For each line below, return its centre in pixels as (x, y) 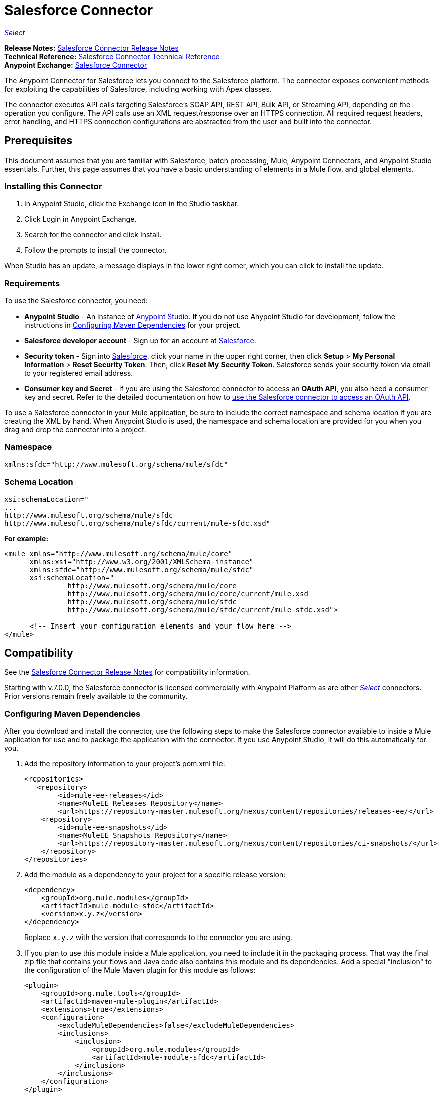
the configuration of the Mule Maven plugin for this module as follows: (140, 970)
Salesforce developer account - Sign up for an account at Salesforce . (140, 341)
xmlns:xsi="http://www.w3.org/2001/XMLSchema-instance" (141, 562)
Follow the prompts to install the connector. (95, 250)
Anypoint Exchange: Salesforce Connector (76, 65)
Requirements (32, 283)
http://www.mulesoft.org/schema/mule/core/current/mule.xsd (188, 594)
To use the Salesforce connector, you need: (76, 301)
